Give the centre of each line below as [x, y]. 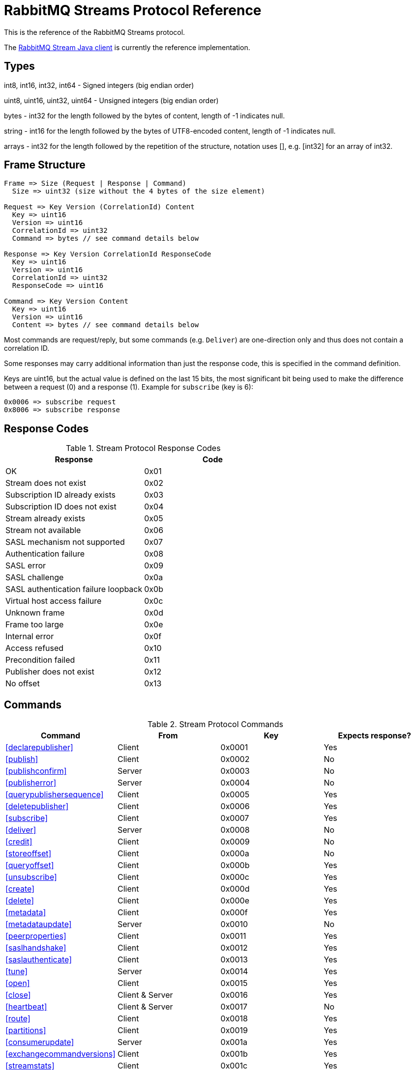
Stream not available [43, 530]
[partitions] [26, 1030]
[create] [20, 889]
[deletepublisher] [37, 806]
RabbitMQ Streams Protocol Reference [133, 10]
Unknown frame [35, 613]
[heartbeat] [26, 1007]
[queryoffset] [30, 865]
